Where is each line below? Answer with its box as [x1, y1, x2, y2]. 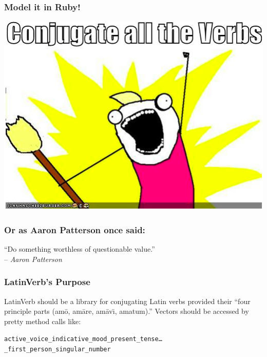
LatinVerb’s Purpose [4, 275, 90, 288]
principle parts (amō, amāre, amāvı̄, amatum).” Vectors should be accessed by [4, 306, 249, 316]
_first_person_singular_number [4, 346, 111, 353]
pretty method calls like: [4, 315, 81, 326]
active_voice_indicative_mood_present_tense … [4, 335, 162, 343]
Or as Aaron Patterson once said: [4, 223, 145, 236]
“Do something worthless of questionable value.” [4, 243, 155, 254]
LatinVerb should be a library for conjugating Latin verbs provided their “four [4, 295, 251, 306]
